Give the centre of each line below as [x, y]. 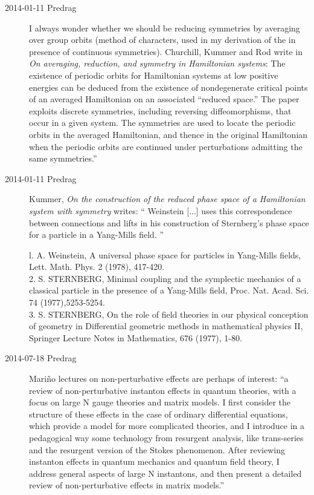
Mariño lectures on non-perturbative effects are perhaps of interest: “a [159, 379]
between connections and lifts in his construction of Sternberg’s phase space [169, 222]
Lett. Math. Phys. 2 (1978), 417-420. [97, 267]
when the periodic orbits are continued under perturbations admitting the [166, 146]
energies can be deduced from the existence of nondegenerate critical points [168, 87]
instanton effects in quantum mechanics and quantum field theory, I [154, 461]
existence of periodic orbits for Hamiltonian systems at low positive [154, 75]
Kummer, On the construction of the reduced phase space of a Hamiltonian [167, 199]
